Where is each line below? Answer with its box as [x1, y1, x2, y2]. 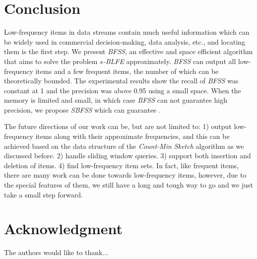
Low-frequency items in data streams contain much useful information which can [4, 27, 250, 37]
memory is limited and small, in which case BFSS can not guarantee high [4, 95, 227, 105]
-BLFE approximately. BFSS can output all [103, 56, 236, 66]
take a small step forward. [4, 189, 83, 199]
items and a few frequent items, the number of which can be [35, 65, 219, 76]
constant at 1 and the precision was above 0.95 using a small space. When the [4, 85, 241, 95]
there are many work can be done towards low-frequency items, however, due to [4, 170, 247, 180]
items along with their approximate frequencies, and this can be [35, 131, 230, 141]
